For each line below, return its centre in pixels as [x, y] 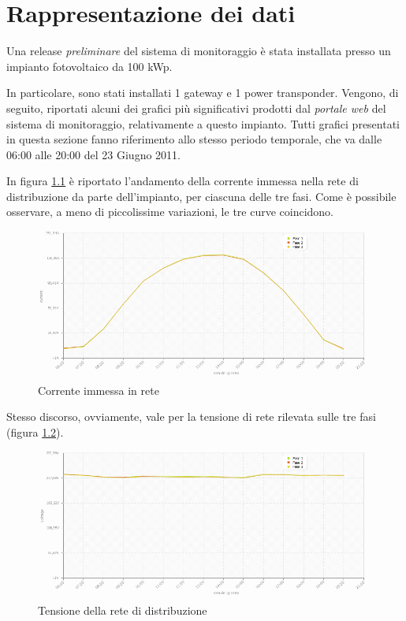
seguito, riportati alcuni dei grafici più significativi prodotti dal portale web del [196, 108]
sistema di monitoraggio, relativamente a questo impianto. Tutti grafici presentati [203, 123]
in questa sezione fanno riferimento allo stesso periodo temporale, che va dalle [194, 139]
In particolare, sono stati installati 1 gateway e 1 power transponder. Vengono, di [203, 93]
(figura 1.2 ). [35, 431]
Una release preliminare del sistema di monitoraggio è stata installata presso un [199, 51]
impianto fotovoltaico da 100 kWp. [89, 66]
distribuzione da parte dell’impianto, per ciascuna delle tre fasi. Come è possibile [201, 196]
